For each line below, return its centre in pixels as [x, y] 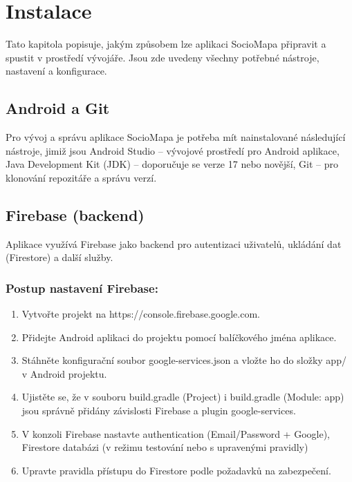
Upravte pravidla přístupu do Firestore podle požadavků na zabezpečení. [176, 470]
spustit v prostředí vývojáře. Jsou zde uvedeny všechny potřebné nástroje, [163, 57]
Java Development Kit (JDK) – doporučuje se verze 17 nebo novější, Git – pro [172, 164]
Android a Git [58, 108]
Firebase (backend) [75, 214]
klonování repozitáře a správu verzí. [81, 177]
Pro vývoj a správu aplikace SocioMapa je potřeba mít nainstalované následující [176, 137]
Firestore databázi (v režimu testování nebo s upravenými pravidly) [165, 447]
